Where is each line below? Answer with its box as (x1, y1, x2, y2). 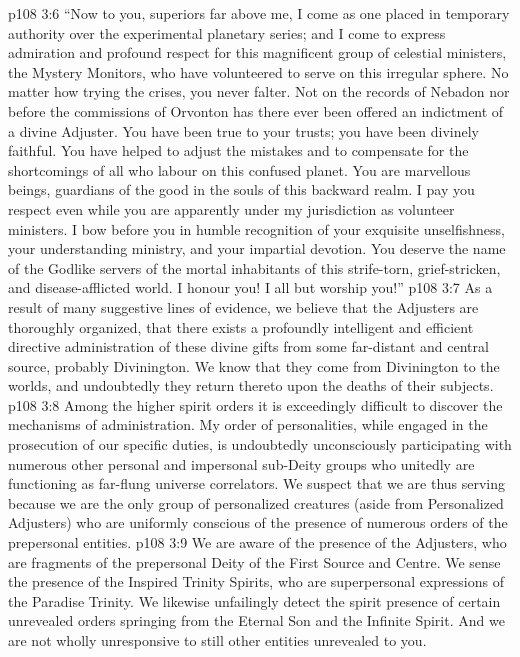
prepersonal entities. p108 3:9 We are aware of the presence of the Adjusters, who (8, 532, 507, 553)
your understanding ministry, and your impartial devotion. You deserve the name (8, 238, 506, 259)
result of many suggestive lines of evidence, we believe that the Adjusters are (8, 296, 479, 317)
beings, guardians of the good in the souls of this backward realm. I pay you (8, 179, 475, 200)
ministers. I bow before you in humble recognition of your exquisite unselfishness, (8, 218, 505, 239)
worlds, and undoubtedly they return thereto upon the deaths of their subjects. (8, 375, 494, 396)
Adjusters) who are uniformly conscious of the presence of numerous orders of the (8, 512, 508, 533)
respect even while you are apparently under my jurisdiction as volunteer (8, 198, 455, 219)
